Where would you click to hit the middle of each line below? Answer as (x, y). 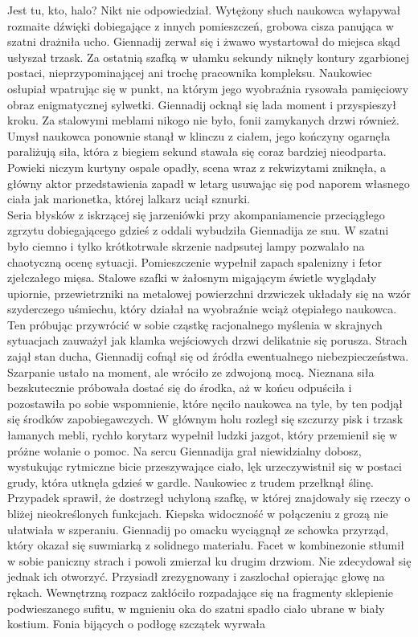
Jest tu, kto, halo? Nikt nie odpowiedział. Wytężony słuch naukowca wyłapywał (204, 10)
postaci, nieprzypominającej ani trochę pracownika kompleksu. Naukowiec (190, 73)
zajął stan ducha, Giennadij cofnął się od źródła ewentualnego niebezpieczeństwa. (208, 356)
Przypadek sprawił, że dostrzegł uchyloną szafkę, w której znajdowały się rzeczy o (209, 498)
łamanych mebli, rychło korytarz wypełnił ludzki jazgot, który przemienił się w (203, 435)
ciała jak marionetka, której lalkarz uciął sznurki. (129, 199)
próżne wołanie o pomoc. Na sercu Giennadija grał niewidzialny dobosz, (184, 450)
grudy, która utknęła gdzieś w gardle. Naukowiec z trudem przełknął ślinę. (191, 482)
